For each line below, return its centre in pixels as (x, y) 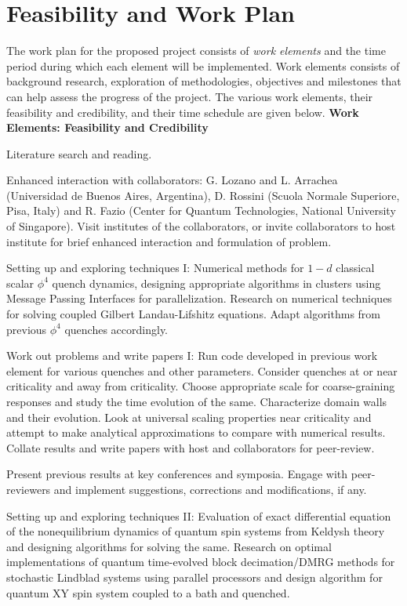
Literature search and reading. (79, 153)
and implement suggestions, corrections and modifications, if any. (210, 489)
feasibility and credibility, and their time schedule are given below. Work (183, 112)
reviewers (29, 489)
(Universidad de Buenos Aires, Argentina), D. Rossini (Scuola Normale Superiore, (203, 195)
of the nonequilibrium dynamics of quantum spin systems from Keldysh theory (196, 531)
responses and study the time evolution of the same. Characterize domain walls (197, 401)
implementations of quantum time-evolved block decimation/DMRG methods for (201, 562)
